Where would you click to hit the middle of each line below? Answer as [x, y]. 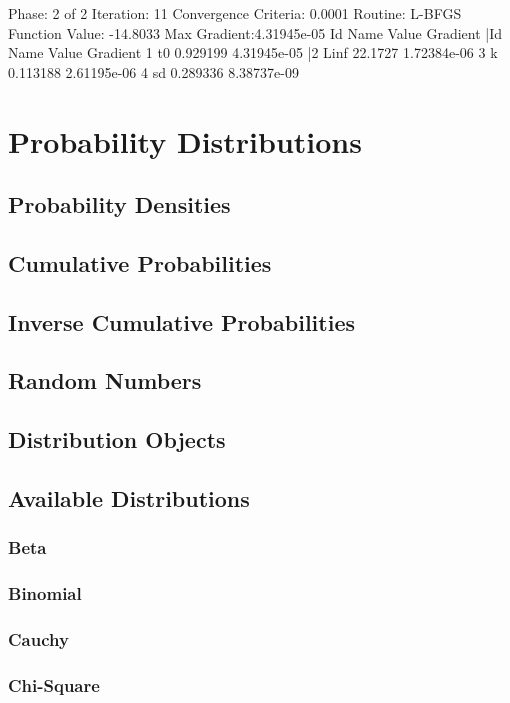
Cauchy [38, 639]
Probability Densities [119, 204]
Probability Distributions [185, 140]
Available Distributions [129, 498]
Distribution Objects [117, 439]
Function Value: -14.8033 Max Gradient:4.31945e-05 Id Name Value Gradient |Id [255, 32]
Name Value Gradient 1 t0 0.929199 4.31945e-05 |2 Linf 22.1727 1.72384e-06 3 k [253, 52]
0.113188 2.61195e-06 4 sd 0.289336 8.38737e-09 [153, 71]
